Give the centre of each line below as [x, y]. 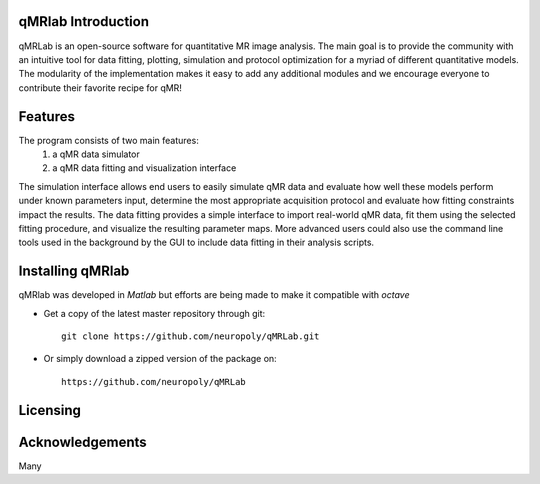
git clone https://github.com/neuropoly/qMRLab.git [190, 336]
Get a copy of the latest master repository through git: [154, 313]
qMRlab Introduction [84, 21]
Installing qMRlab [74, 271]
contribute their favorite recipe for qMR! [100, 87]
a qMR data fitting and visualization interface [144, 168]
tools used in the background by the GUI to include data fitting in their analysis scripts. [196, 242]
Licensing [50, 410]
